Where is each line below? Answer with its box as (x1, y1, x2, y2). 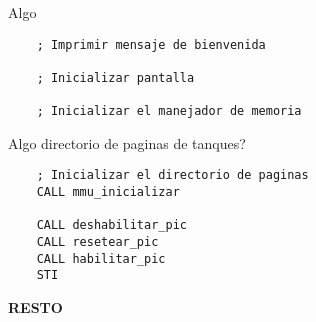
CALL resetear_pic (36, 235, 159, 250)
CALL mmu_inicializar (36, 185, 180, 200)
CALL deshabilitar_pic (36, 218, 187, 233)
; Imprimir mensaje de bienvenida (36, 37, 266, 52)
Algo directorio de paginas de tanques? (8, 132, 246, 153)
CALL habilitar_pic (36, 251, 166, 266)
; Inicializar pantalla (36, 70, 195, 85)
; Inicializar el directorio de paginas (36, 168, 309, 183)
